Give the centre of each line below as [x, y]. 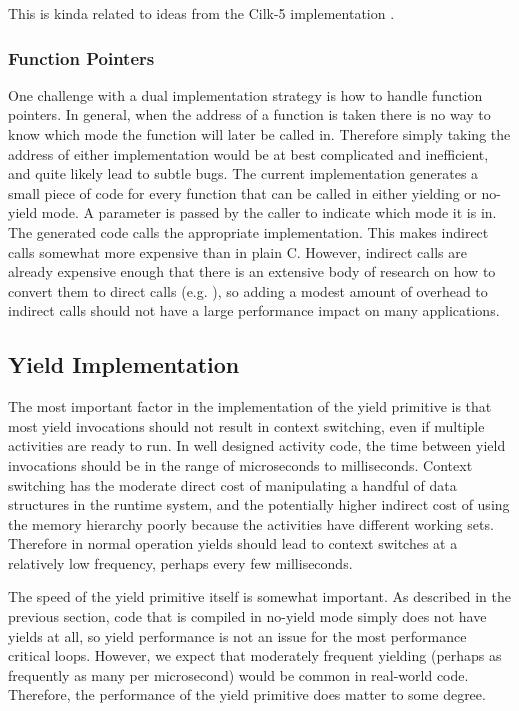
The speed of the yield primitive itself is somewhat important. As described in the [260, 596]
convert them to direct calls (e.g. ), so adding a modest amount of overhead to [248, 290]
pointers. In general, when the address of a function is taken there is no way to [249, 114]
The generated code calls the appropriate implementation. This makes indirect [248, 231]
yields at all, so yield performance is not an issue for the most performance [237, 635]
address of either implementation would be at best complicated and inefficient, [248, 153]
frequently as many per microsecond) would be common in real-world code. [238, 674]
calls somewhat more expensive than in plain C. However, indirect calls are [237, 251]
